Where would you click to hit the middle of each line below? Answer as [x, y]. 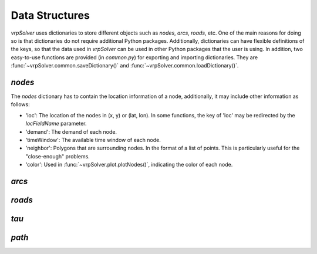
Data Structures [50, 15]
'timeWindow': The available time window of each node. [93, 140]
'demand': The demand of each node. [71, 131]
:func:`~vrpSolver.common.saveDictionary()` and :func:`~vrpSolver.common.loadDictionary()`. [125, 66]
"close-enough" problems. [58, 156]
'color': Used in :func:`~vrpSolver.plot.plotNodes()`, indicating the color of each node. [129, 165]
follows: [20, 104]
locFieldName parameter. [56, 124]
